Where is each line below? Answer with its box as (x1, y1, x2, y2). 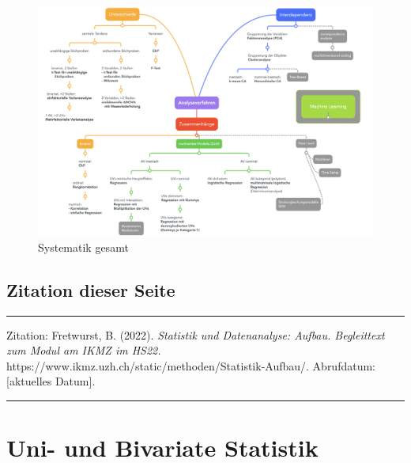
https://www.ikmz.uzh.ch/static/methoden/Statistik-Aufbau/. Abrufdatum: (6, 357, 376, 374)
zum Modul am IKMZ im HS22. (6, 342, 161, 359)
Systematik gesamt (38, 238, 129, 255)
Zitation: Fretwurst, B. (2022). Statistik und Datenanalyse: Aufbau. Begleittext (6, 326, 385, 343)
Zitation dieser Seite (6, 277, 175, 302)
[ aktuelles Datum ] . (6, 373, 96, 389)
